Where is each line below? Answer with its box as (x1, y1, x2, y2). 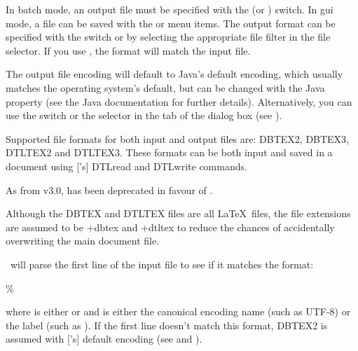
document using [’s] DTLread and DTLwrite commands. (6, 158, 247, 173)
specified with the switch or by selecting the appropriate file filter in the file (6, 29, 331, 44)
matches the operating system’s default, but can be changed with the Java (6, 80, 325, 95)
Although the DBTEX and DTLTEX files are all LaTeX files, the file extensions (6, 206, 351, 221)
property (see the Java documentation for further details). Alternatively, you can (6, 94, 352, 109)
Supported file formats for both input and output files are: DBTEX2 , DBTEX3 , (6, 131, 350, 146)
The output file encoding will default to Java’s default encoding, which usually (6, 67, 343, 81)
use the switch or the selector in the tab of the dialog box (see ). (6, 108, 282, 123)
